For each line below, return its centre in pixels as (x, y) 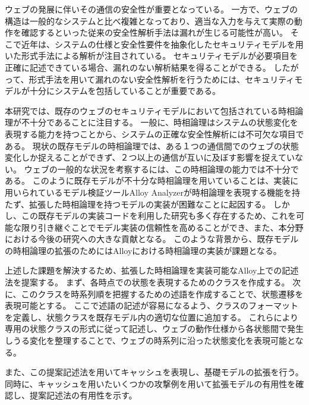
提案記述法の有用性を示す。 (83, 395)
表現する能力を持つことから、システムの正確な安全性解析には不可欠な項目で (154, 134)
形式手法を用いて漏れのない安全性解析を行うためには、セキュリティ (162, 79)
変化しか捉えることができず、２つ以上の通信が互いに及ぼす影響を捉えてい (150, 157)
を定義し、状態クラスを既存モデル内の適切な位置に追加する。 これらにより (152, 317)
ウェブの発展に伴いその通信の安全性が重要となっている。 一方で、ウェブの (151, 9)
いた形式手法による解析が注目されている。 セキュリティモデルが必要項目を (151, 56)
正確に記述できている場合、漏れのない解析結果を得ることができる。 (138, 67)
